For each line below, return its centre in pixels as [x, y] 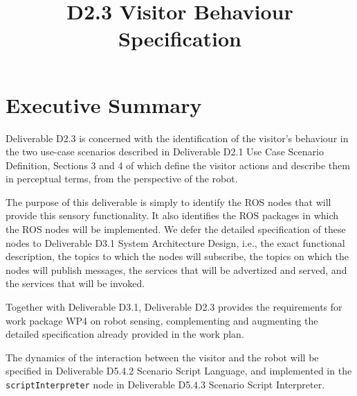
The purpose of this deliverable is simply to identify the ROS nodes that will [168, 201]
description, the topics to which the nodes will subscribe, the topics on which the [177, 256]
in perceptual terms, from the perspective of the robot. [122, 179]
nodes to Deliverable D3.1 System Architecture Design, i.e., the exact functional [175, 242]
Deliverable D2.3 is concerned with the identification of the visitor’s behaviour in [177, 138]
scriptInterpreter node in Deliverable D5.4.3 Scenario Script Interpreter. [165, 384]
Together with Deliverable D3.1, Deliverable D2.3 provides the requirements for [174, 307]
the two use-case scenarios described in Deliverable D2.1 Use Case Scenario [165, 152]
